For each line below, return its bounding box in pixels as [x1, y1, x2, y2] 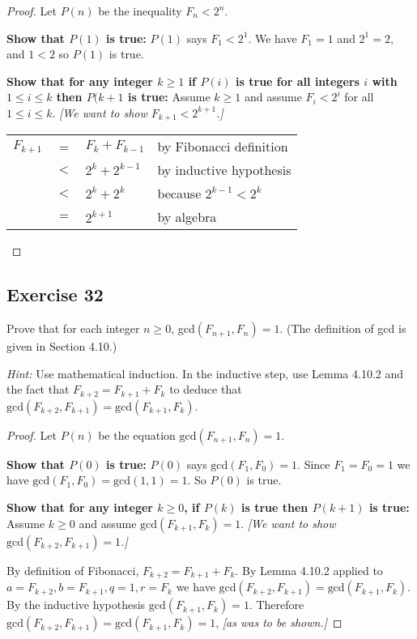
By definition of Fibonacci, [6, 561, 139, 578]
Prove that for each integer [6, 320, 140, 337]
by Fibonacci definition [157, 137, 288, 156]
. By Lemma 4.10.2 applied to [235, 561, 383, 578]
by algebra [157, 207, 217, 227]
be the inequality [98, 2, 182, 19]
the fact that [6, 381, 70, 398]
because [157, 184, 202, 203]
